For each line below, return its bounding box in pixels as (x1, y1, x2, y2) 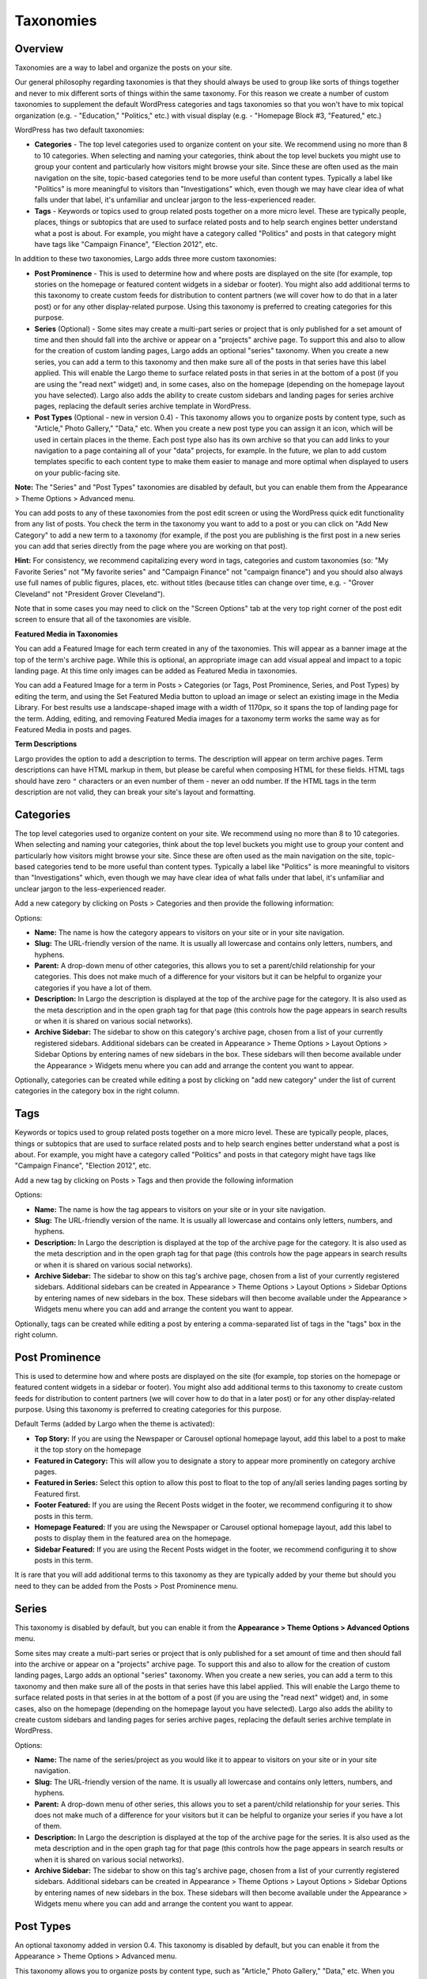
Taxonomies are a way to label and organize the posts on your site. (14, 63, 232, 73)
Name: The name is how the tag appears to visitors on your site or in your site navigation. (34, 1204, 326, 1214)
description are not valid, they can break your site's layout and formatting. (14, 787, 256, 796)
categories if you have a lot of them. (34, 982, 153, 993)
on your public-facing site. (34, 468, 121, 477)
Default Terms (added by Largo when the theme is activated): (14, 1419, 215, 1429)
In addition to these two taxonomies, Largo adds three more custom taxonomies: (14, 254, 277, 264)
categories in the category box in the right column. (14, 1086, 179, 1096)
